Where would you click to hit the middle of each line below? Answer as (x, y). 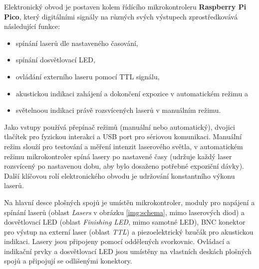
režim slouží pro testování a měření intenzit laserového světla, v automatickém (124, 146)
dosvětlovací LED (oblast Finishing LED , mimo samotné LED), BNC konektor (125, 222)
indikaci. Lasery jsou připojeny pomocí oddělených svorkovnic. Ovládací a (117, 241)
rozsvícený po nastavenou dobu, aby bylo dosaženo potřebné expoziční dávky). (124, 166)
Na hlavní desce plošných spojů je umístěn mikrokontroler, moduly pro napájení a (129, 202)
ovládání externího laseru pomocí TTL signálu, (88, 76)
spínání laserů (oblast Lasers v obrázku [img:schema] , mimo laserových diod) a (125, 212)
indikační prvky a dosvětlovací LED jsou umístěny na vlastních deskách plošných (128, 251)
